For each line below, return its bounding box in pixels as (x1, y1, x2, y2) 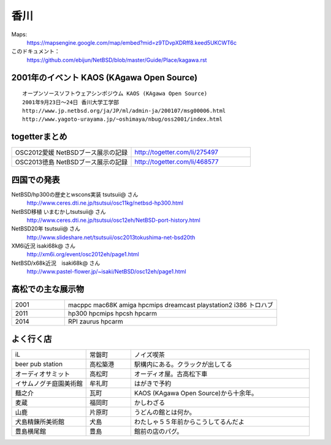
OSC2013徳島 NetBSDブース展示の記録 (15, 158, 128, 167)
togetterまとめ (11, 132, 67, 142)
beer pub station (15, 359, 63, 368)
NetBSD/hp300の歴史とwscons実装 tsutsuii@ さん (11, 191, 139, 198)
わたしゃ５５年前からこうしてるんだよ (134, 417, 245, 426)
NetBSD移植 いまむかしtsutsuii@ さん (11, 208, 106, 215)
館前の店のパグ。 (134, 427, 183, 435)
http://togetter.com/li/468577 (134, 158, 219, 166)
